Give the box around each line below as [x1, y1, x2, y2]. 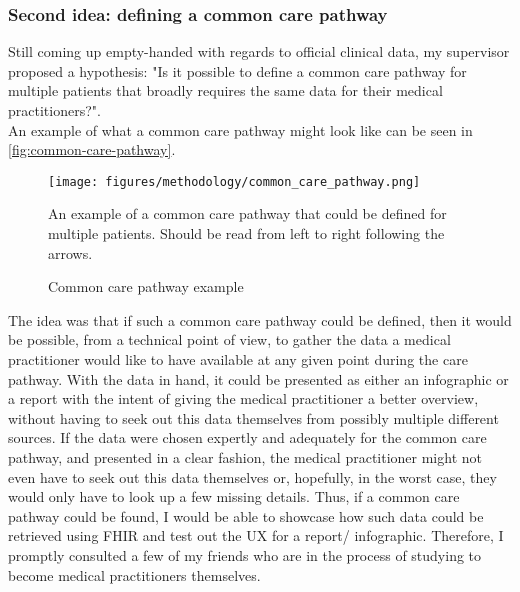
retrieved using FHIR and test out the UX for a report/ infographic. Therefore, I [8, 525, 504, 546]
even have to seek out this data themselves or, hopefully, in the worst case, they [8, 466, 497, 487]
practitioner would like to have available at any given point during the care [8, 349, 468, 369]
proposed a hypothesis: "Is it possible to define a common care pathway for [8, 60, 467, 81]
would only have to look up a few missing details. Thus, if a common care [8, 486, 460, 507]
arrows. [48, 242, 93, 263]
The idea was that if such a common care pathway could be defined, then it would [8, 309, 512, 330]
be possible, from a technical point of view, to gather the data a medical [8, 329, 451, 350]
